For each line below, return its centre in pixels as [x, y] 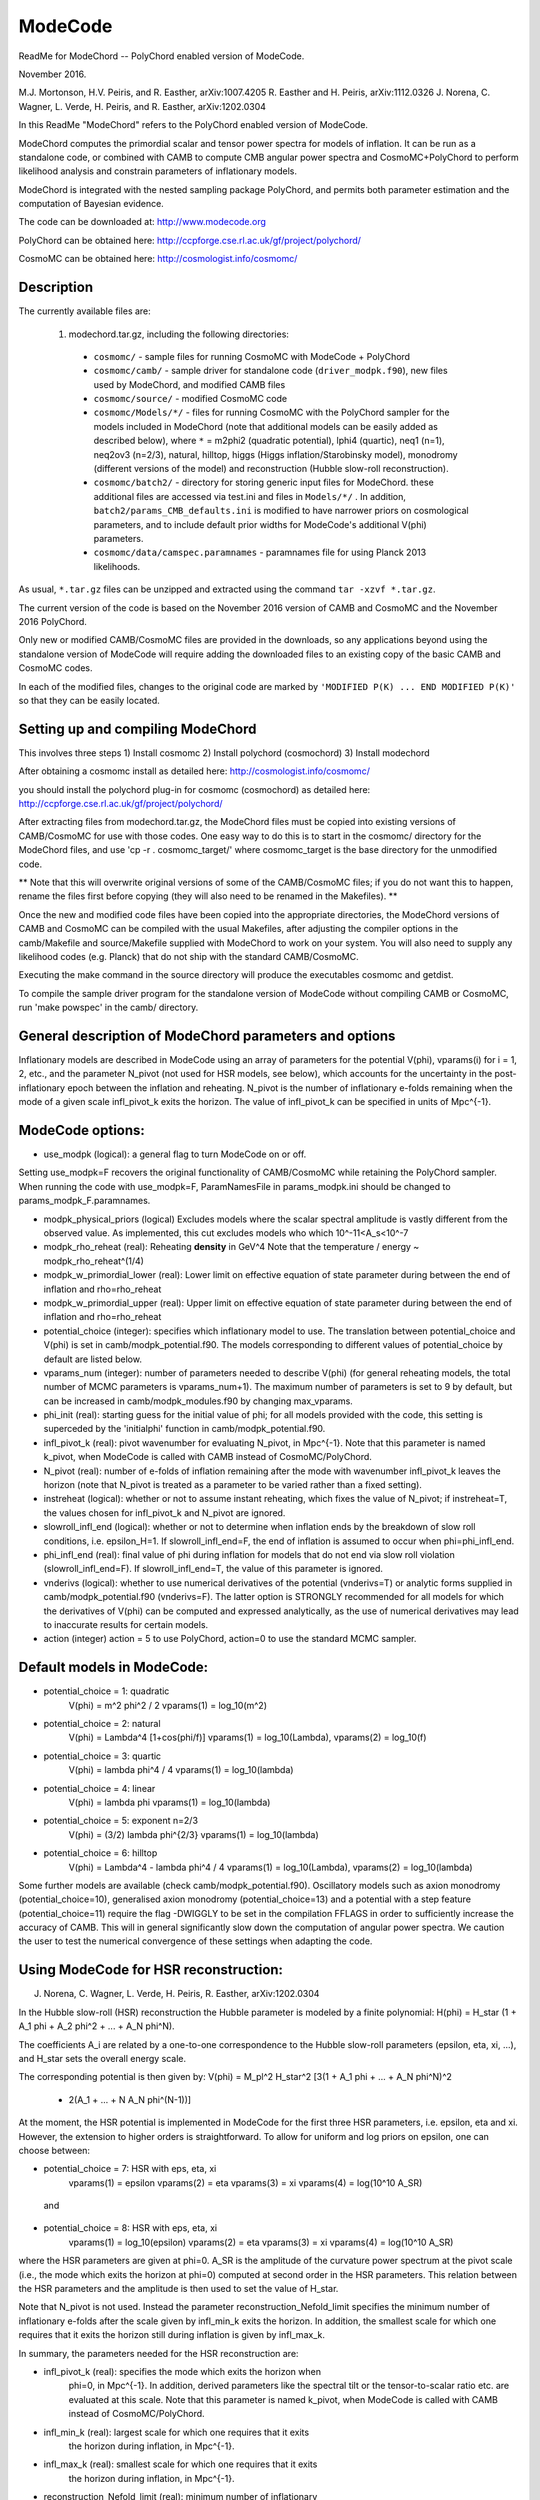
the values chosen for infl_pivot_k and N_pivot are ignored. [164, 1512]
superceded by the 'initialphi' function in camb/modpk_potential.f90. [184, 1429]
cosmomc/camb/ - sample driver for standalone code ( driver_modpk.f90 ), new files [271, 371]
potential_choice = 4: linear [99, 1788]
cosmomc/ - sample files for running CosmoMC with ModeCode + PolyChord [251, 356]
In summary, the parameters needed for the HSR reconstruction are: [158, 2353]
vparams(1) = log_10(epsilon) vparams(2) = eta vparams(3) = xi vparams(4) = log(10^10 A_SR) [261, 2242]
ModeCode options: [81, 1130]
